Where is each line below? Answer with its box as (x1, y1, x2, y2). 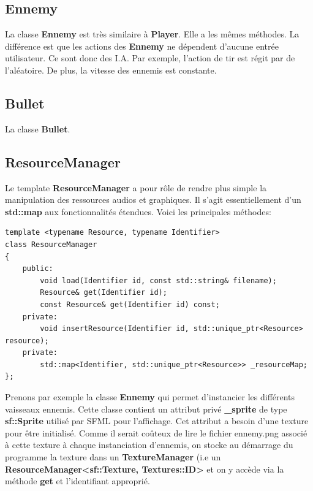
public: (22, 264, 53, 273)
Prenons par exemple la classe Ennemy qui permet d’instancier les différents (5, 390, 295, 403)
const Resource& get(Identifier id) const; (40, 300, 220, 309)
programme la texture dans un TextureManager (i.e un (5, 451, 221, 463)
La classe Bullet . (5, 122, 70, 135)
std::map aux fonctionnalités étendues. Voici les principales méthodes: (5, 205, 271, 218)
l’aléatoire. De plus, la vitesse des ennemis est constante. (5, 63, 217, 76)
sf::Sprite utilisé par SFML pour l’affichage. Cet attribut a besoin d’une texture (5, 414, 309, 427)
